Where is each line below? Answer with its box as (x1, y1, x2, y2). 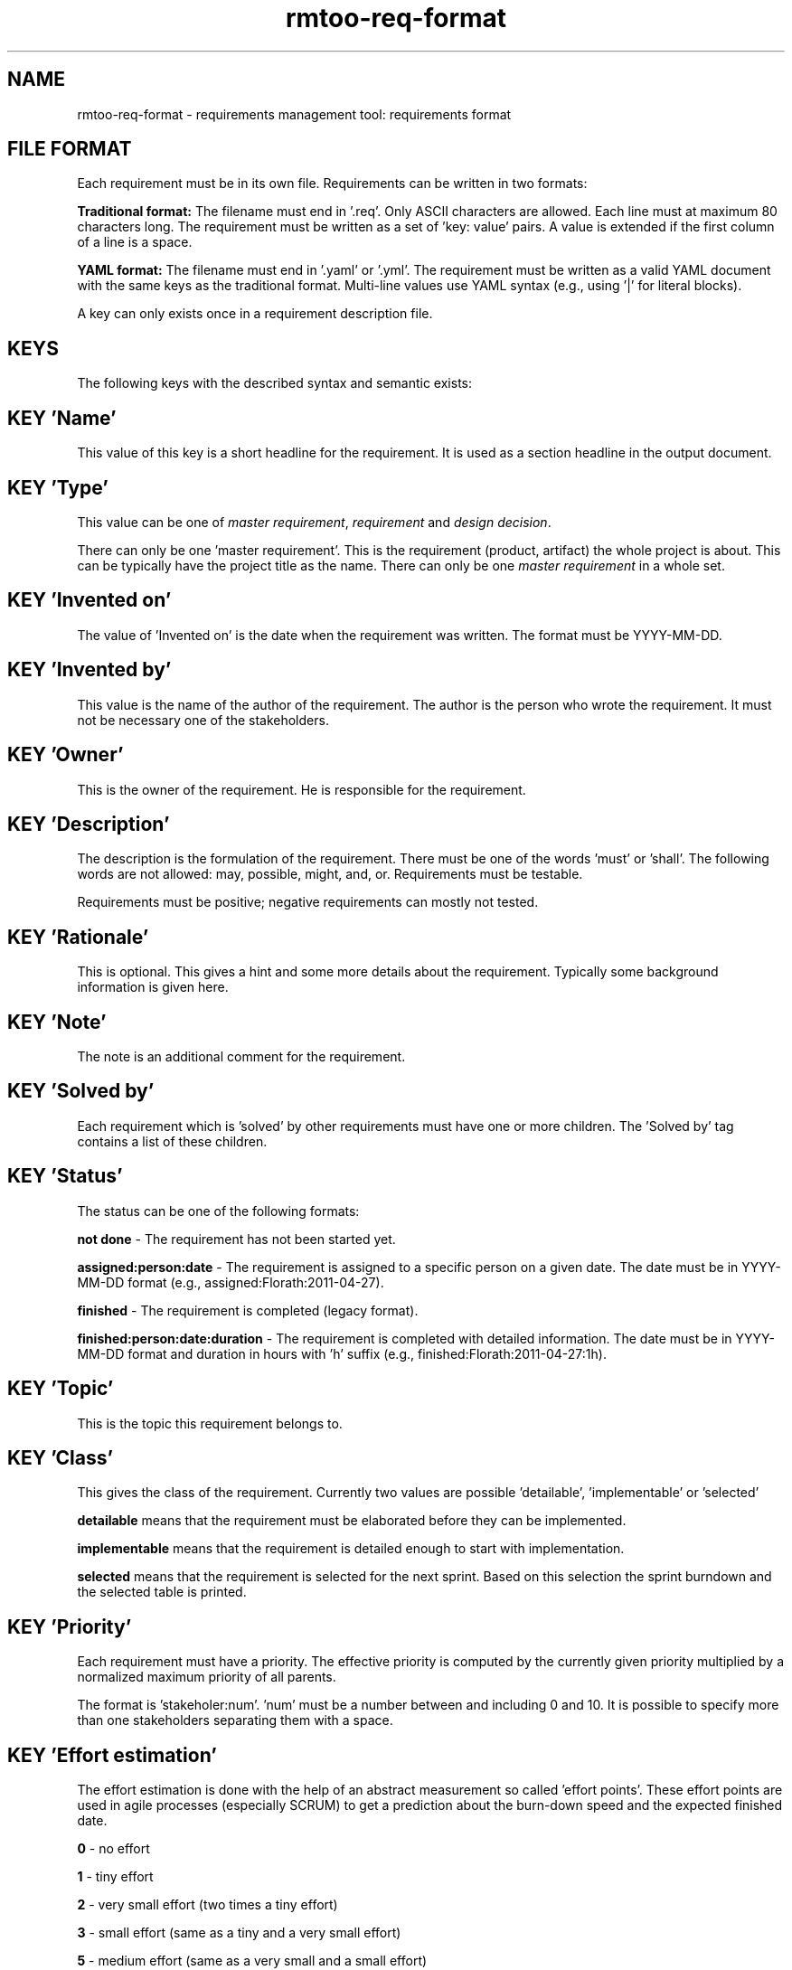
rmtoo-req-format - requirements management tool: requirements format (77, 106, 512, 122)
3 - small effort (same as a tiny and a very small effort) (77, 1925, 401, 1941)
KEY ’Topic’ (7, 1377, 114, 1400)
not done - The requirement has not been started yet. (77, 1230, 396, 1247)
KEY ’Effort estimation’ (7, 1743, 217, 1767)
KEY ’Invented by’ (7, 658, 172, 682)
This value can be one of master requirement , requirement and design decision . (77, 514, 552, 530)
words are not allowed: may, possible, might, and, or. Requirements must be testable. (77, 866, 583, 882)
